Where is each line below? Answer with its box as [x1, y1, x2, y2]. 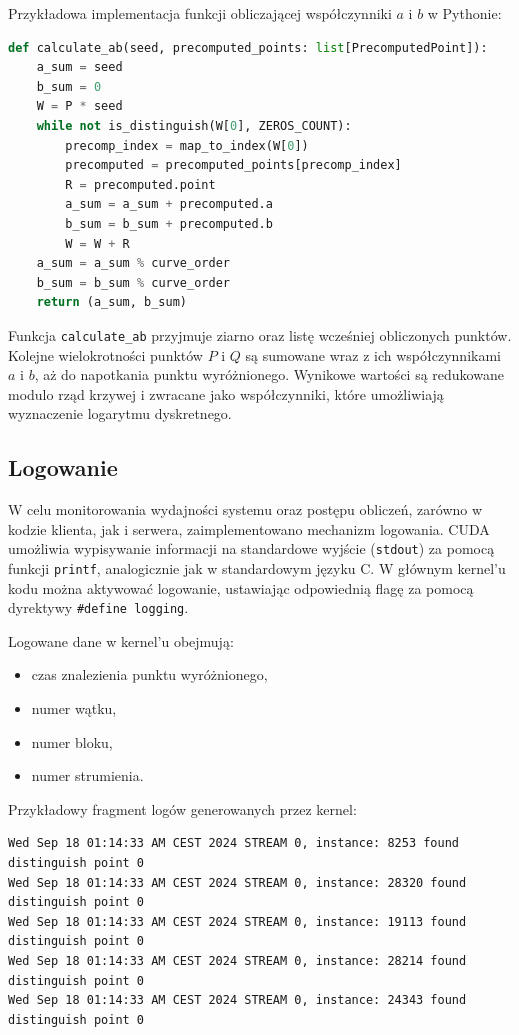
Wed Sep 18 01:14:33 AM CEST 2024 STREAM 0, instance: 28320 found [8, 875, 467, 890]
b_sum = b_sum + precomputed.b [65, 216, 273, 231]
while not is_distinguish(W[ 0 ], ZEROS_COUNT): [36, 118, 352, 133]
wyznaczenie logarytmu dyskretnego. [8, 403, 232, 424]
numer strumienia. [31, 765, 144, 786]
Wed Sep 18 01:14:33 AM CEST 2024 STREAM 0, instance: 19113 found [8, 914, 467, 929]
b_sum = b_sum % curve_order [36, 275, 230, 290]
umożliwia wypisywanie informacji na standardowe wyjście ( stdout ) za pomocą [8, 538, 495, 559]
